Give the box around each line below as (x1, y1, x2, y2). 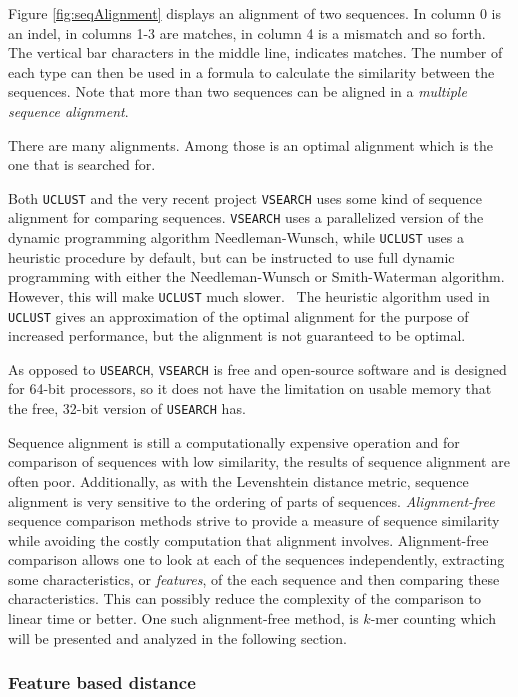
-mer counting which (370, 608, 496, 629)
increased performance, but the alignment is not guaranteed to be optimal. (8, 325, 466, 346)
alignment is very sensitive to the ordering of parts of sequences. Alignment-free (8, 490, 495, 511)
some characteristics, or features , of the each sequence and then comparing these (8, 568, 500, 589)
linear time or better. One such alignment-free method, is (8, 608, 359, 629)
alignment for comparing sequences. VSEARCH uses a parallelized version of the (8, 207, 484, 228)
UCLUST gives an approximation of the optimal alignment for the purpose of (8, 305, 469, 326)
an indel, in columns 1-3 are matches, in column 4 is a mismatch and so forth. (8, 22, 486, 43)
